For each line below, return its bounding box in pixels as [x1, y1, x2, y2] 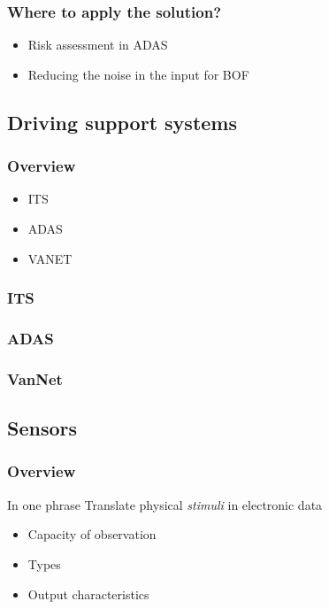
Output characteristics [27, 584, 149, 603]
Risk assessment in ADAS [27, 35, 168, 54]
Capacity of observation [27, 525, 157, 543]
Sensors [7, 414, 78, 442]
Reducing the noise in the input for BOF [27, 65, 249, 83]
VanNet [7, 367, 63, 389]
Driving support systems [7, 108, 237, 135]
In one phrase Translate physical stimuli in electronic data [7, 495, 323, 513]
